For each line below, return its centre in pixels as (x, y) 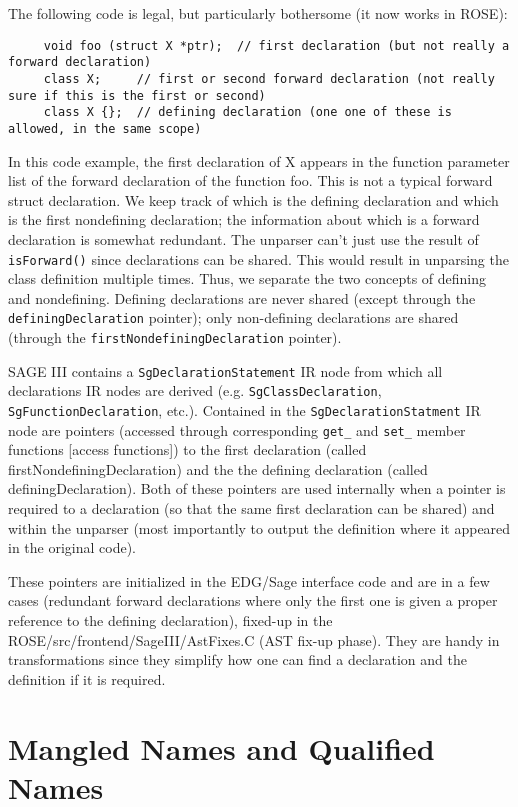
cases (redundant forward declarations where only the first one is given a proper (253, 600)
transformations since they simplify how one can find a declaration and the (237, 659)
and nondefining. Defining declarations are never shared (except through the (242, 297)
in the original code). (72, 547)
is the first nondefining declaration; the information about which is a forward (244, 219)
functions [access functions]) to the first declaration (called (187, 449)
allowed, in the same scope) (105, 128)
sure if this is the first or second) (137, 95)
